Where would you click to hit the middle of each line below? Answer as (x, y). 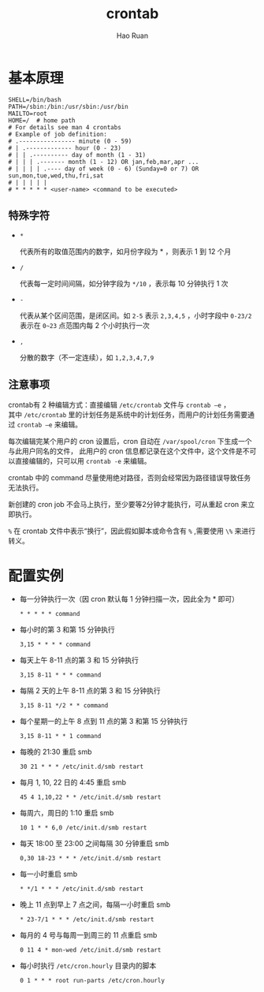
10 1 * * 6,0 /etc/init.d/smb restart (83, 828)
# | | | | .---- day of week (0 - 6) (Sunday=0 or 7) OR (104, 169)
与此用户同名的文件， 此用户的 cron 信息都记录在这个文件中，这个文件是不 (129, 451)
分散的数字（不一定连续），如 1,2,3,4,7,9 (87, 357)
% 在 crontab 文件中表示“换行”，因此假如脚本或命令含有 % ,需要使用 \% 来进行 (132, 531)
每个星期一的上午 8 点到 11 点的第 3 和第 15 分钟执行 (103, 722)
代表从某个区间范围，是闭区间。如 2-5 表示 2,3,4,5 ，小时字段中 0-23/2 (136, 315)
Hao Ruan (132, 35)
